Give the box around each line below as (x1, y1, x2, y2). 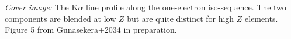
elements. (245, 12, 278, 24)
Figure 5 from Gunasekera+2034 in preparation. (5, 24, 177, 36)
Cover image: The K (5, 1, 78, 13)
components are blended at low (5, 12, 116, 24)
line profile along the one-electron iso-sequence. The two (86, 1, 286, 13)
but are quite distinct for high (127, 12, 234, 24)
